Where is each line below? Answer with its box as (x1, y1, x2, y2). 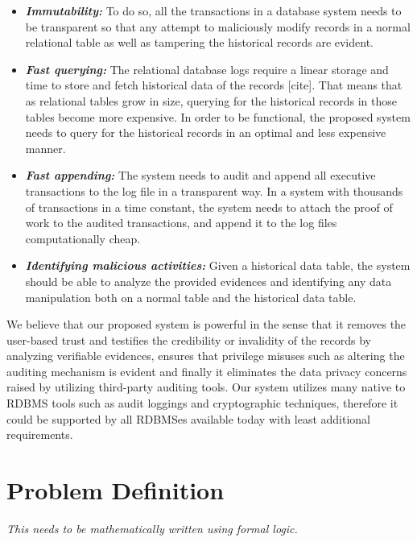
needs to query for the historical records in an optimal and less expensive (25, 124, 386, 141)
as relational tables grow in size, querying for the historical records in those (25, 92, 397, 109)
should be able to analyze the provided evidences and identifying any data (25, 272, 392, 289)
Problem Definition (6, 474, 225, 507)
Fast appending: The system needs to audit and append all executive (25, 167, 376, 184)
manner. (25, 139, 66, 156)
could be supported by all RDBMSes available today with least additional (6, 410, 371, 427)
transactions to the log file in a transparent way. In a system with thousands (25, 182, 403, 199)
